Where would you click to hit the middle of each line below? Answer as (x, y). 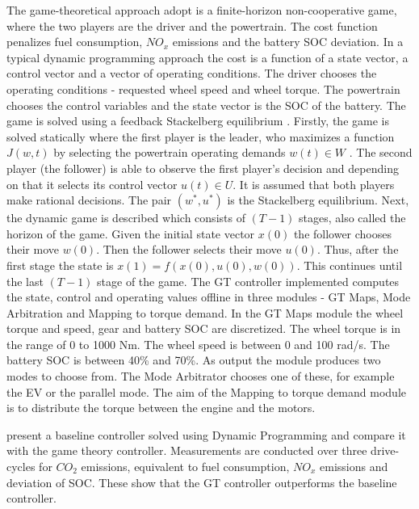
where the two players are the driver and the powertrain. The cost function (192, 25)
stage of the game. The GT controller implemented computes (248, 281)
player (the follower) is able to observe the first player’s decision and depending (203, 168)
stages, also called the (352, 218)
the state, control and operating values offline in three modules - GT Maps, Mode (209, 297)
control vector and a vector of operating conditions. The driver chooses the (192, 73)
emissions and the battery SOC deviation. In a (288, 42)
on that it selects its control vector (92, 184)
